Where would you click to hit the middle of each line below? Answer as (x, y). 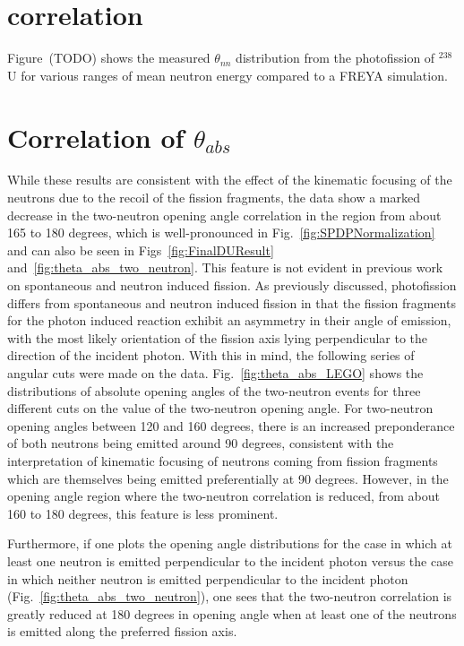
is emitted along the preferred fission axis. (122, 631)
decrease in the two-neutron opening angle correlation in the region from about (224, 215)
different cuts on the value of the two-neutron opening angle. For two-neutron (220, 408)
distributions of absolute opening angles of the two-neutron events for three (214, 390)
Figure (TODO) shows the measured (109, 58)
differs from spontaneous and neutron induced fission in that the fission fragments (232, 302)
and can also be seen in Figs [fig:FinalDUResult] (141, 250)
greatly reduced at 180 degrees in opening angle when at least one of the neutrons (232, 613)
